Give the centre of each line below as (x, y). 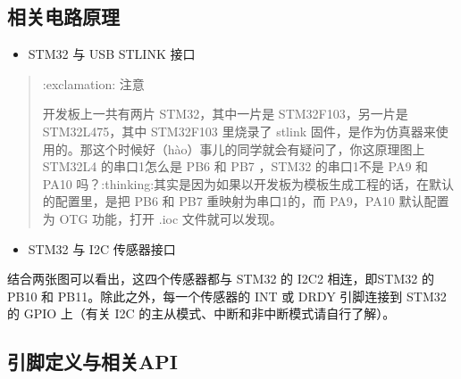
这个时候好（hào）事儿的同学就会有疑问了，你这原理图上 (259, 148)
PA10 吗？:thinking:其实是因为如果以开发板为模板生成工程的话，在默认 (248, 183)
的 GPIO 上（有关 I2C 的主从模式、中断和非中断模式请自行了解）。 (201, 313)
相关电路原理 (63, 16)
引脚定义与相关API (92, 362)
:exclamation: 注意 (93, 83)
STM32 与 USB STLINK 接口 (112, 54)
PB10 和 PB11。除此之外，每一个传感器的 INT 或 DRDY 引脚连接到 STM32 (227, 296)
